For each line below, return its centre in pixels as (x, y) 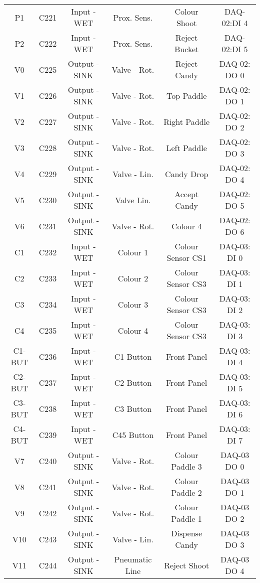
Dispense (187, 533)
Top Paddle (187, 95)
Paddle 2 (186, 492)
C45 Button (133, 434)
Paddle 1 (186, 519)
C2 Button (133, 382)
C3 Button (133, 408)
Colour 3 (133, 304)
